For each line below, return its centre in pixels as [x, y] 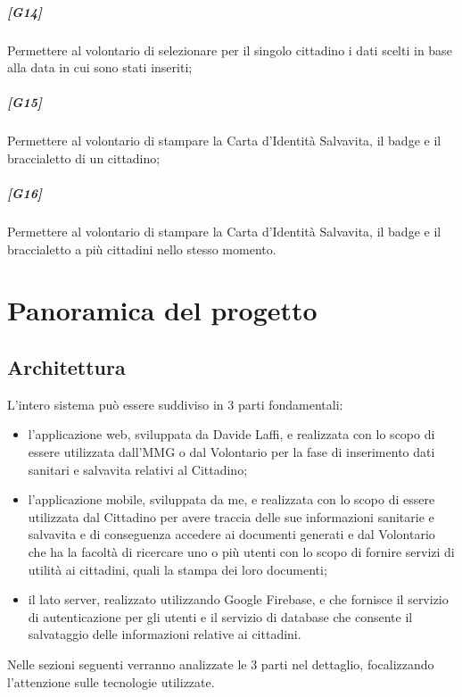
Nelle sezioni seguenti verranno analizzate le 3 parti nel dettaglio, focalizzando [221, 664]
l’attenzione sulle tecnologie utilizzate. [111, 681]
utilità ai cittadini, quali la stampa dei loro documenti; [177, 569]
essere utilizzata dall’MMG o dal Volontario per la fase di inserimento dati [231, 452]
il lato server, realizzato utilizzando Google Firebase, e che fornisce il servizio [238, 599]
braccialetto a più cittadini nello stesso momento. [142, 249]
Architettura [66, 367]
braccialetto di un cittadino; [84, 158]
